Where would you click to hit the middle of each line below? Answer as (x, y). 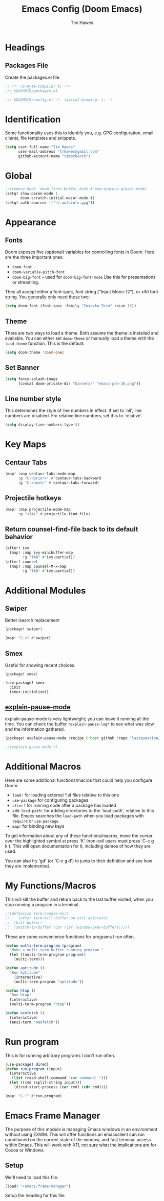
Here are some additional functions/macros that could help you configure (79, 780)
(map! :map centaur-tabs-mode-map (40, 474)
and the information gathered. (35, 729)
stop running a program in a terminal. (42, 905)
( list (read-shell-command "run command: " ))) (60, 1078)
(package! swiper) (24, 629)
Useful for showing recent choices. (40, 665)
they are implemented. (28, 866)
